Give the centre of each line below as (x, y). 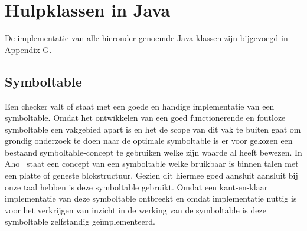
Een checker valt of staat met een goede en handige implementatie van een (140, 106)
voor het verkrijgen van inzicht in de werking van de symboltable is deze (135, 209)
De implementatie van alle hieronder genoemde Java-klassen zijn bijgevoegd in (146, 38)
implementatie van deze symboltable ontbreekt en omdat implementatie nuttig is (151, 198)
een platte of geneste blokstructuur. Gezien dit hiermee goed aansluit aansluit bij (151, 175)
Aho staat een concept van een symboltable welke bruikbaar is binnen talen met (152, 164)
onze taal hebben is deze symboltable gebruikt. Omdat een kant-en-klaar (136, 187)
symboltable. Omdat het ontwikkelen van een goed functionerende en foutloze (145, 118)
